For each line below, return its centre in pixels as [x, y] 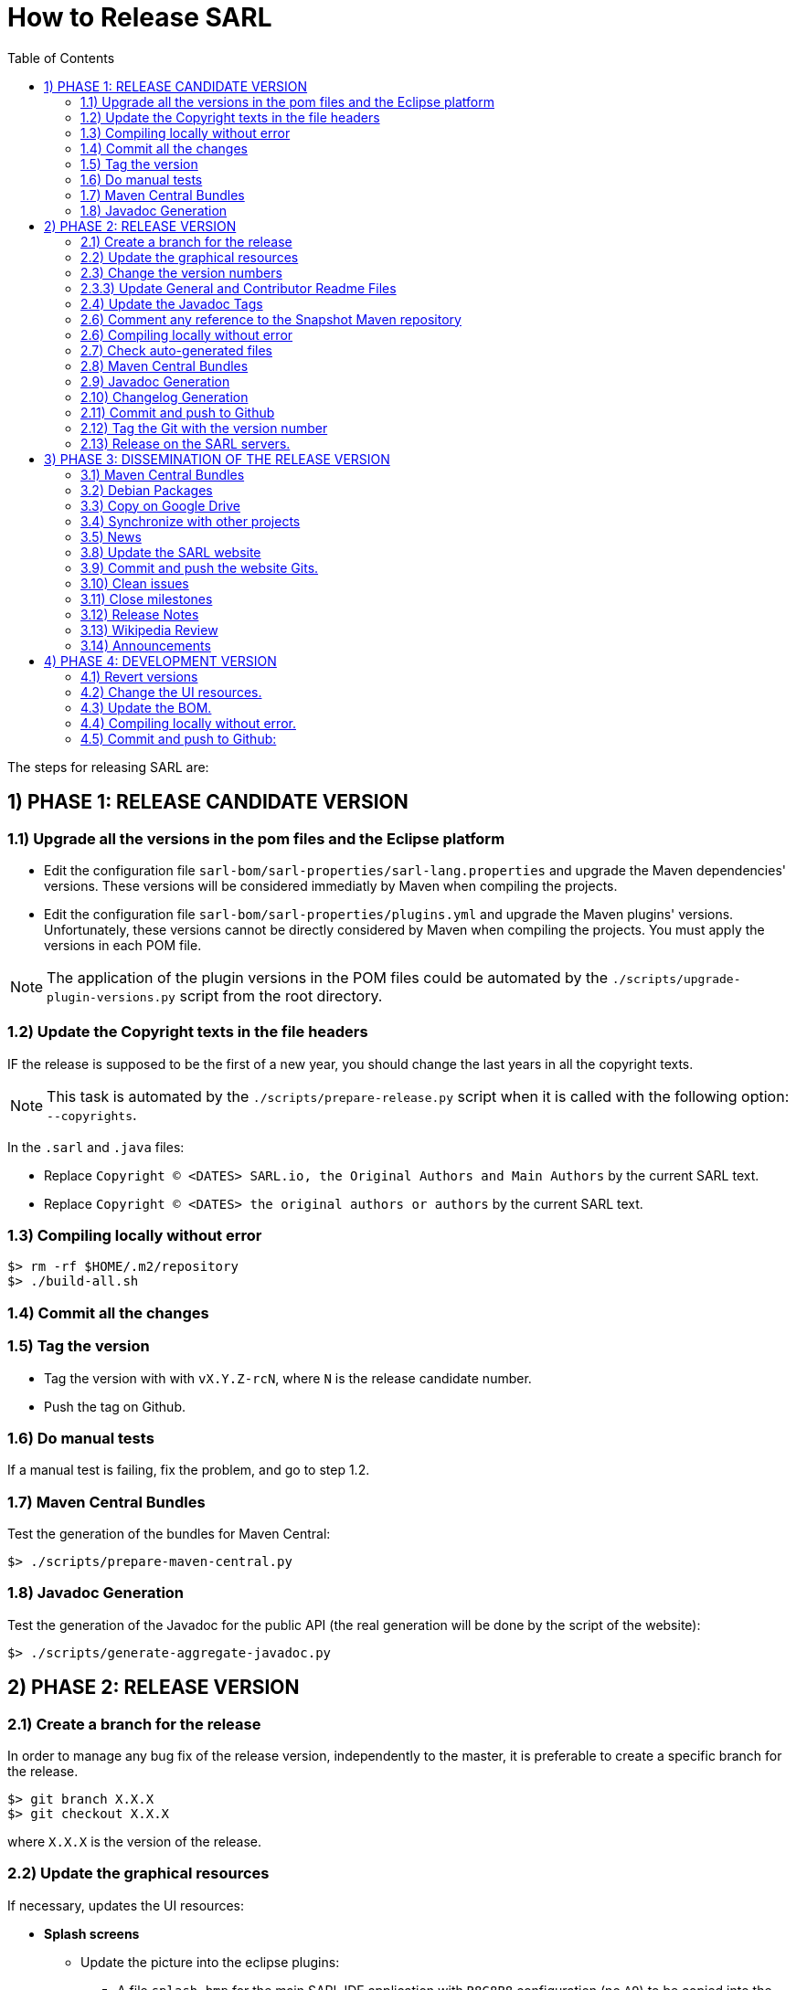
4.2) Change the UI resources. [171, 692]
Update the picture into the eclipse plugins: [210, 1962]
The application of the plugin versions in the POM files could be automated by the [328, 977]
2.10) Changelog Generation [165, 397]
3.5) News [111, 536]
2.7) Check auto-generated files [176, 350]
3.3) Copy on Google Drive [160, 505]
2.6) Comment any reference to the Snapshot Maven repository [271, 319]
